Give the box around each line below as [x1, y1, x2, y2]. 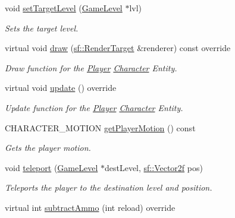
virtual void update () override [5, 81, 117, 94]
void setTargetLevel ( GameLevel [5, 2, 123, 14]
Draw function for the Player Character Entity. [5, 61, 177, 74]
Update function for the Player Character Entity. [5, 101, 183, 113]
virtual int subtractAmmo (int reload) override [5, 201, 176, 213]
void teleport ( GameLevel [5, 161, 98, 173]
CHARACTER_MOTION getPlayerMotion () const [5, 121, 196, 134]
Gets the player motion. [5, 141, 91, 154]
